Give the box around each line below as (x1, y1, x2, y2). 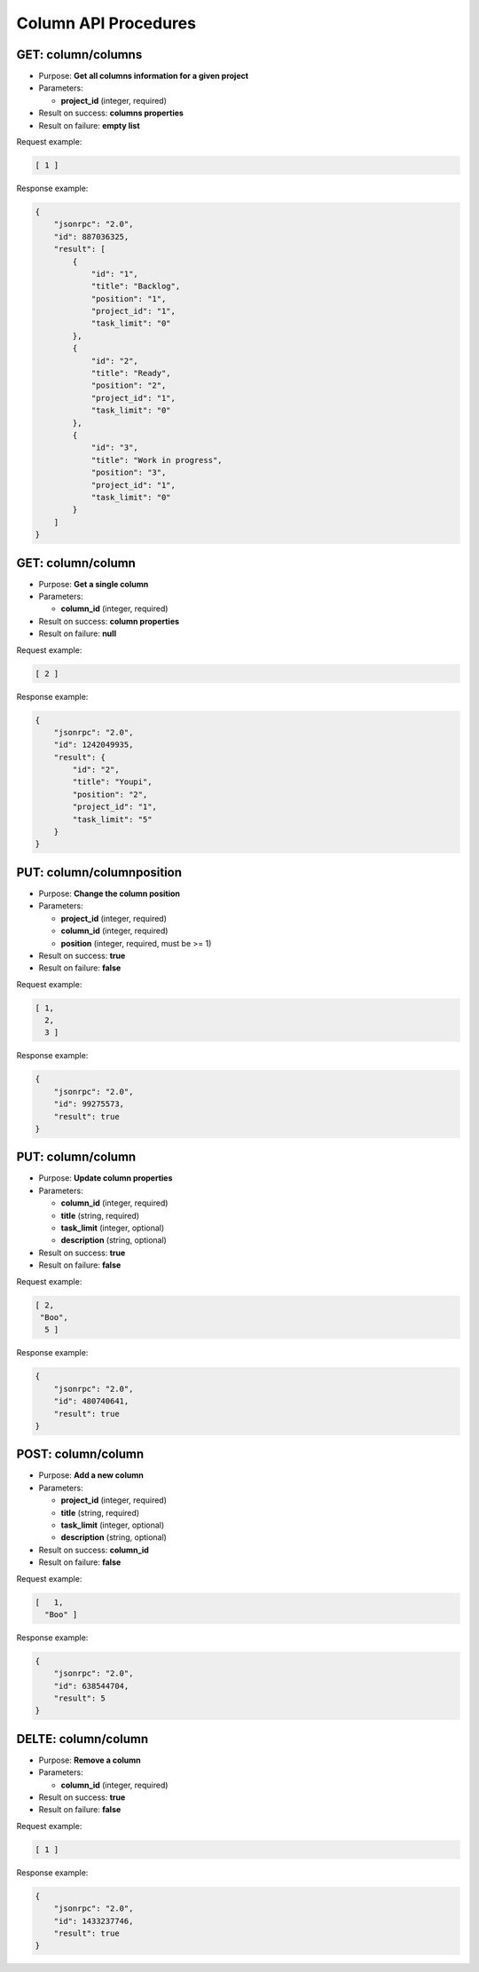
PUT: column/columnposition (16, 865, 182, 880)
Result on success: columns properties (38, 107, 184, 119)
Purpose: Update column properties (38, 1173, 173, 1183)
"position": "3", (90, 467, 167, 478)
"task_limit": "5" (72, 814, 153, 824)
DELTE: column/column (16, 1731, 149, 1747)
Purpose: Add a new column (38, 1470, 144, 1481)
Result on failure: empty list (38, 120, 141, 130)
